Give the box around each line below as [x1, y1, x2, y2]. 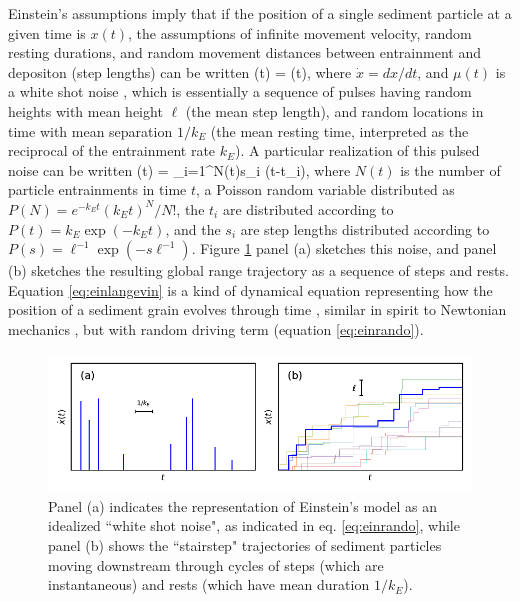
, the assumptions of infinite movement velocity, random [128, 22, 472, 43]
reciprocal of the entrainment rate [8, 140, 216, 161]
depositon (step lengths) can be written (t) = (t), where [8, 61, 352, 82]
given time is [8, 22, 86, 43]
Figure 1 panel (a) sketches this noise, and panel [200, 238, 497, 259]
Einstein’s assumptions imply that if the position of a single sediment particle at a [8, 3, 512, 23]
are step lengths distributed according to [240, 218, 490, 239]
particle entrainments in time [8, 179, 187, 200]
